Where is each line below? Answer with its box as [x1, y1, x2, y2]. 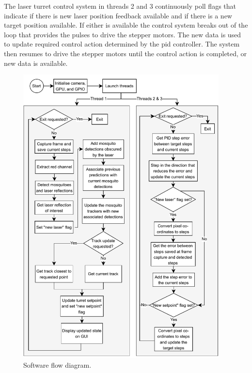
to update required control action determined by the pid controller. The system [4, 39, 240, 49]
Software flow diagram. [23, 359, 92, 370]
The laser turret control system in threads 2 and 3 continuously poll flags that [4, 1, 236, 11]
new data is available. [4, 58, 68, 68]
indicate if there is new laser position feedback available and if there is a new [4, 10, 232, 20]
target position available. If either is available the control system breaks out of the [4, 20, 248, 30]
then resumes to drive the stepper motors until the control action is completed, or [4, 48, 247, 58]
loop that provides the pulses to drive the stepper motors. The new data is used [4, 29, 241, 39]
